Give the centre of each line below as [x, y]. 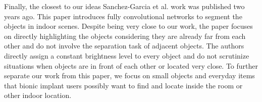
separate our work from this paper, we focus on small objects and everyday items [129, 75]
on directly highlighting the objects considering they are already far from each [125, 36]
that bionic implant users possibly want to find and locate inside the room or [123, 85]
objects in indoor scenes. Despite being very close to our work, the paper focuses [128, 26]
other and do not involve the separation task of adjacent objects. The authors [124, 46]
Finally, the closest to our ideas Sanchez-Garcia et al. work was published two [124, 6]
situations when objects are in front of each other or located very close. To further [131, 65]
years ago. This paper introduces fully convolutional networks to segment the [123, 16]
